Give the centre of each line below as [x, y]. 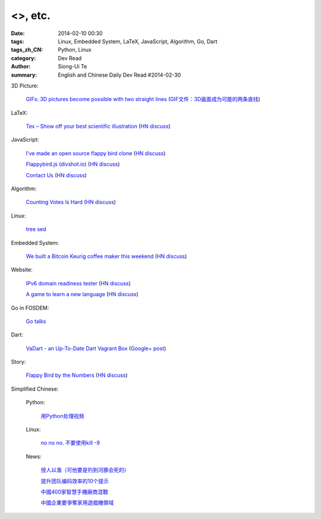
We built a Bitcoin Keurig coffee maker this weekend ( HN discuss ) [106, 256]
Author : [21, 67]
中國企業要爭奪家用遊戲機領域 [77, 503]
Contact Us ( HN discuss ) [56, 175]
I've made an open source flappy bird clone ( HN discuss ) [96, 153]
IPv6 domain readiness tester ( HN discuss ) [78, 283]
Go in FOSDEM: [30, 308]
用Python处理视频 [62, 416]
